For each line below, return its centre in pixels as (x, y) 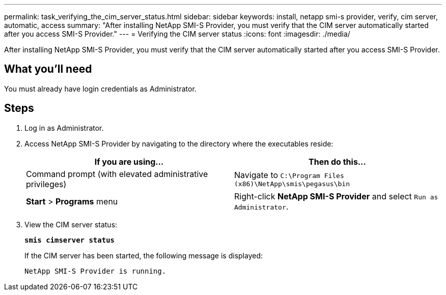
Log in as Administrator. (64, 128)
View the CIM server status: (71, 224)
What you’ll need (48, 69)
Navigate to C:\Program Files (289, 175)
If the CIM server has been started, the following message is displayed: (144, 255)
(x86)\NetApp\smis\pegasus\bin (292, 184)
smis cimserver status (70, 240)
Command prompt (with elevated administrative (117, 174)
